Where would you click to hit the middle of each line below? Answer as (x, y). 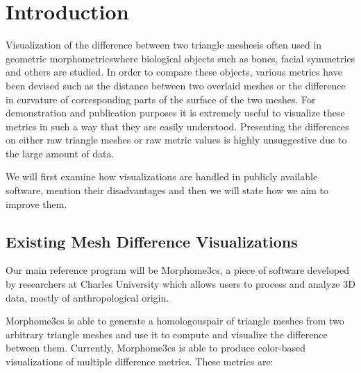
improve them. (36, 203)
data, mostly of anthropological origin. (87, 297)
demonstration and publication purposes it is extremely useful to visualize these (175, 113)
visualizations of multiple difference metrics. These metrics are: (140, 362)
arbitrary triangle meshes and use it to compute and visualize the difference (167, 334)
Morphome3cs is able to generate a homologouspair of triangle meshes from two (175, 321)
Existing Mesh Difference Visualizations (152, 241)
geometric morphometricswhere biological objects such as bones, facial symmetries (180, 58)
